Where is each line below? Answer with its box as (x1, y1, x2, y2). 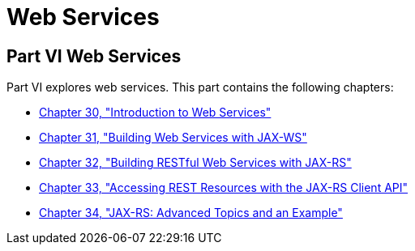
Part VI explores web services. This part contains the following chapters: (6, 80, 394, 95)
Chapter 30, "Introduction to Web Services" (39, 105, 272, 120)
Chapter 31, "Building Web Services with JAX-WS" (39, 130, 307, 145)
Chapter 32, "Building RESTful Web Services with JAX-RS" (39, 155, 352, 170)
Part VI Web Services (6, 45, 182, 66)
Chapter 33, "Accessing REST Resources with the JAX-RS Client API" (39, 181, 409, 195)
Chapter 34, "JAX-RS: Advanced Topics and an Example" (39, 206, 343, 220)
